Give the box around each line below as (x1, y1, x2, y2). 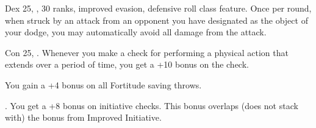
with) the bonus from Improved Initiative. (5, 111, 162, 124)
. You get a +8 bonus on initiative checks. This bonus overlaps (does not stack (5, 99, 298, 112)
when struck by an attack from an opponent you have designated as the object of (5, 13, 308, 26)
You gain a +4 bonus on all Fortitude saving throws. (5, 78, 202, 91)
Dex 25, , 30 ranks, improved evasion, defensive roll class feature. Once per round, (5, 2, 312, 14)
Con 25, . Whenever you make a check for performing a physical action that (5, 46, 289, 59)
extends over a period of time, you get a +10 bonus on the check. (5, 58, 249, 71)
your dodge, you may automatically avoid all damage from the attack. (5, 26, 267, 38)
